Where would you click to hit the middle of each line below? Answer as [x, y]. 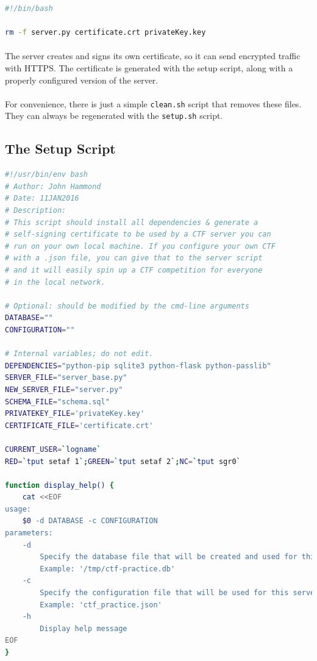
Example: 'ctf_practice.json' [101, 605]
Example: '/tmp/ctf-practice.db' [108, 569]
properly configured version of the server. [82, 80]
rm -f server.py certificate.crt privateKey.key [105, 33]
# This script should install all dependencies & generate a [132, 222]
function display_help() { [60, 485]
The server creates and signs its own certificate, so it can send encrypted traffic [153, 56]
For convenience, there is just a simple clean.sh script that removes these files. [153, 103]
